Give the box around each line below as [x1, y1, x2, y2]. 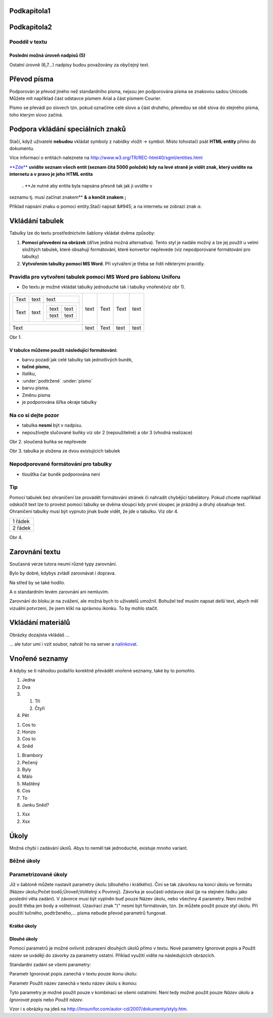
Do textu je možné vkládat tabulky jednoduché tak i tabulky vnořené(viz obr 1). [22, 284, 186, 290]
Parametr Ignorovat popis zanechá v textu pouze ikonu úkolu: [9, 971, 138, 977]
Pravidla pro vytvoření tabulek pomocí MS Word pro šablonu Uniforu [9, 273, 180, 280]
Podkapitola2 [9, 23, 53, 31]
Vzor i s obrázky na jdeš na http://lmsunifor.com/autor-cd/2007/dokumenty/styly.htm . [9, 1006, 188, 1012]
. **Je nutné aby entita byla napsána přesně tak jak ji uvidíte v [22, 182, 153, 188]
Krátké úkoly [9, 923, 37, 929]
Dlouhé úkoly [9, 935, 38, 942]
